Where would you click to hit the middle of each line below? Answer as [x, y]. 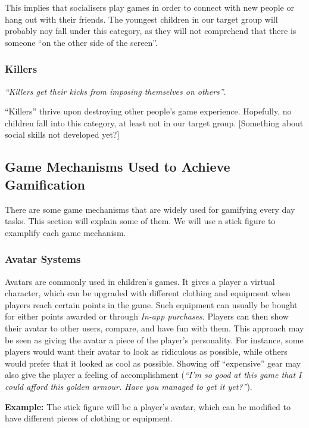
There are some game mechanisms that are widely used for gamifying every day [150, 209]
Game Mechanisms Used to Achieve [118, 167]
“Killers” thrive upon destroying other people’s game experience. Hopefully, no [148, 111]
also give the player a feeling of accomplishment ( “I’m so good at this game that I [153, 375]
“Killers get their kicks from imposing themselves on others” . [116, 91]
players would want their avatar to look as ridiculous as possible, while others [146, 351]
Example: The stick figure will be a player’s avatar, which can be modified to [148, 406]
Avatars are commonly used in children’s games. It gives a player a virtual [140, 281]
